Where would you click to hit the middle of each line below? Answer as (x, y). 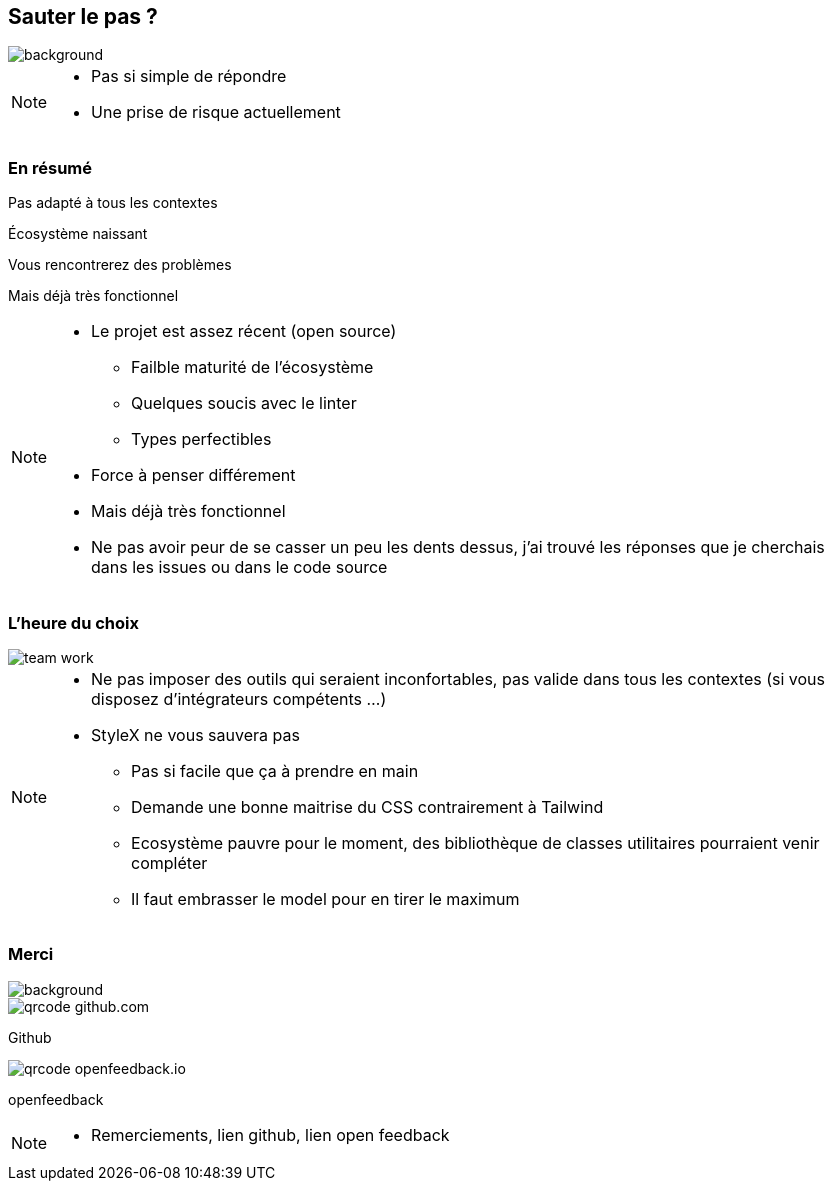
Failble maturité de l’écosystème (252, 367)
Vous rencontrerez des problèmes (120, 265)
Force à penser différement (193, 475)
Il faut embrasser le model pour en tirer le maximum (325, 898)
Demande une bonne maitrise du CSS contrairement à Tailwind (367, 806)
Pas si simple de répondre (189, 76)
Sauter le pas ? (83, 16)
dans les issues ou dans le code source (239, 567)
